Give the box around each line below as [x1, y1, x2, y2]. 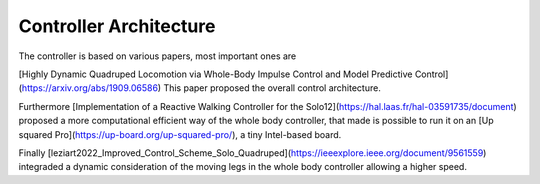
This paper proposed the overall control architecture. [163, 82, 382, 94]
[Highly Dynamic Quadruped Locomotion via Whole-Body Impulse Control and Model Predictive [18, 68, 413, 80]
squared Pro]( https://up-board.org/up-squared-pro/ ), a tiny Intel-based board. [18, 128, 342, 140]
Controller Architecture [18, 15, 216, 37]
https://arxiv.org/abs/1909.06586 [21, 82, 159, 94]
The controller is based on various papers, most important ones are [18, 50, 297, 62]
